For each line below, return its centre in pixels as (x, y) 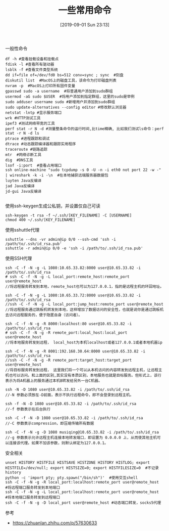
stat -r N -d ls (22, 133)
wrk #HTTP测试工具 (23, 118)
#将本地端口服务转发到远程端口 (33, 497)
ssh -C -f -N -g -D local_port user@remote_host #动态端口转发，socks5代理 (83, 503)
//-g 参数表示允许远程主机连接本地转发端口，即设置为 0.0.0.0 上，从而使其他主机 (81, 437)
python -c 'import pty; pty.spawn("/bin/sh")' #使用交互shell (71, 478)
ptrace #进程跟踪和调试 (27, 139)
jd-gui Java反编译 (23, 191)
